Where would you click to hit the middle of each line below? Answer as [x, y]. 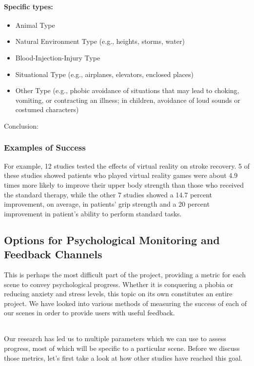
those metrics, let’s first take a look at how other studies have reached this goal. [123, 357]
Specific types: [29, 6]
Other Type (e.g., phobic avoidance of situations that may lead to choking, [127, 90]
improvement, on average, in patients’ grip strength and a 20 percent [107, 204]
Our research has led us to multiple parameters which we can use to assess [115, 338]
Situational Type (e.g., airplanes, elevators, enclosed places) [104, 74]
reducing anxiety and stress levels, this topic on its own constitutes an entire [118, 294]
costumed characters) [47, 109]
